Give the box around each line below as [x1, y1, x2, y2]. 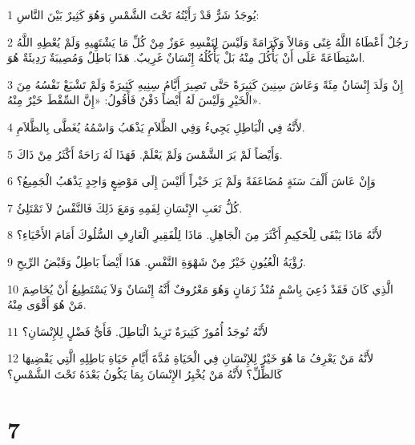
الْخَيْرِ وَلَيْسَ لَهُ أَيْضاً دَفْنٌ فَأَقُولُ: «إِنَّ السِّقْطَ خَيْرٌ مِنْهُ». [7, 91, 262, 108]
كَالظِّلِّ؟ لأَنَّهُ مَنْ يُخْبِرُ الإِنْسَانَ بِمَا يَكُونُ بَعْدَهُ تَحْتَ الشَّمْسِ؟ [7, 365, 283, 382]
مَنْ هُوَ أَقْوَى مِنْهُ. [7, 296, 87, 313]
